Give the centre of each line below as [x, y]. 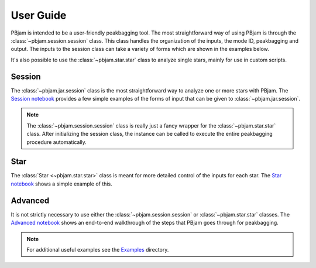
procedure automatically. [57, 142]
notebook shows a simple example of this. [61, 184]
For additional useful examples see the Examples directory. [98, 249]
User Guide [39, 15]
